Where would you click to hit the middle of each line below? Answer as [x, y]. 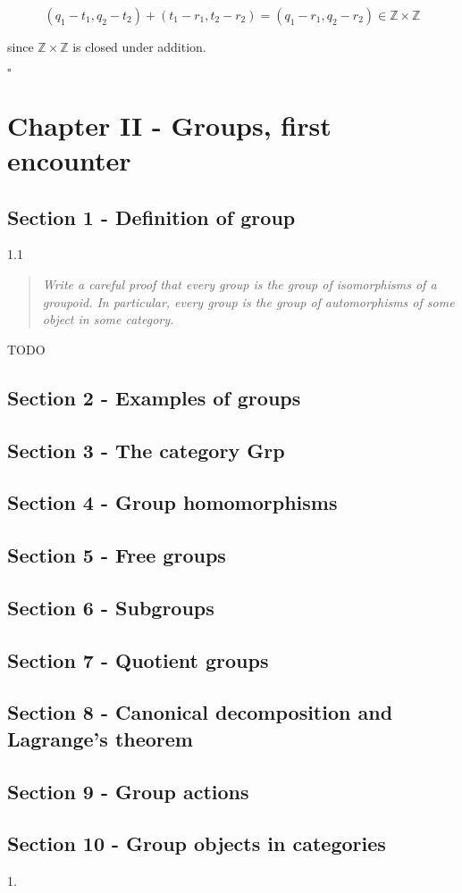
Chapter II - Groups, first [169, 125]
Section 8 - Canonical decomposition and [200, 712]
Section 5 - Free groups [117, 555]
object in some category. [108, 319]
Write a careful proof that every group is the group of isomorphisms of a [239, 284]
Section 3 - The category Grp [146, 450]
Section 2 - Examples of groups [154, 397]
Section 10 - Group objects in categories [197, 843]
